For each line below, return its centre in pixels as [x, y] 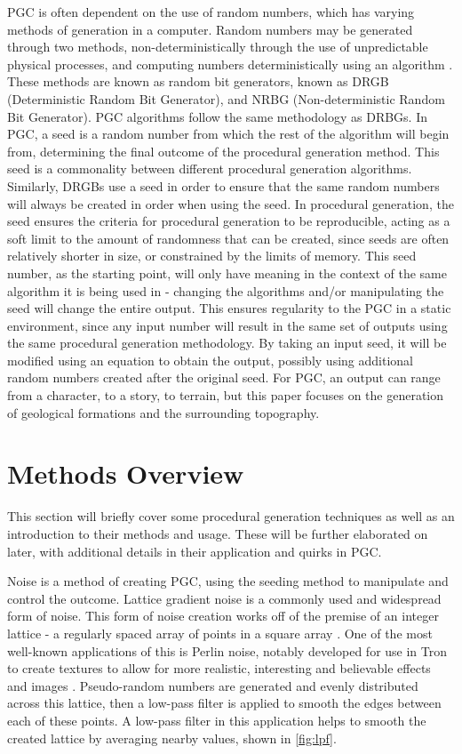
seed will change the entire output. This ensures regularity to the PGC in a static [229, 308]
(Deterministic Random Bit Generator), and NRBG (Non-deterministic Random [226, 98]
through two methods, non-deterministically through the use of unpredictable [218, 47]
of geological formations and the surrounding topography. [163, 412]
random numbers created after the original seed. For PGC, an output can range [224, 377]
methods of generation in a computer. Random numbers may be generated [210, 29]
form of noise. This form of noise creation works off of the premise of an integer [223, 616]
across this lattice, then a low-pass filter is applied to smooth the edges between [224, 703]
